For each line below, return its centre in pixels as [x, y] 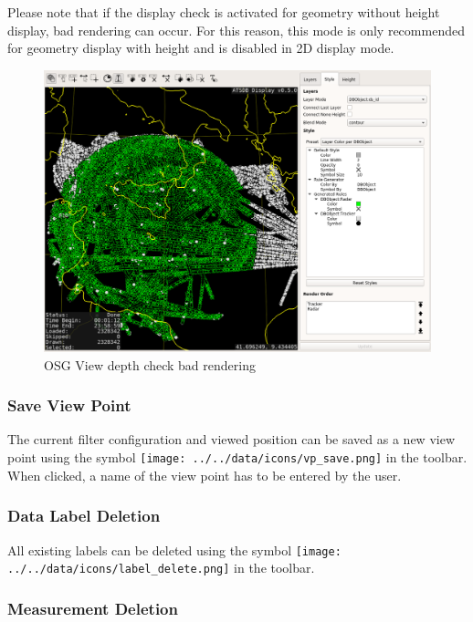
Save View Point [69, 405]
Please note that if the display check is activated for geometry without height [224, 12]
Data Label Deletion [84, 516]
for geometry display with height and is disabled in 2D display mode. [201, 48]
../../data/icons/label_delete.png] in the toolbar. [161, 568]
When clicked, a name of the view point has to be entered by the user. [205, 475]
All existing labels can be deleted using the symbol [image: [174, 549]
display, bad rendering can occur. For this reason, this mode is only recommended [236, 30]
